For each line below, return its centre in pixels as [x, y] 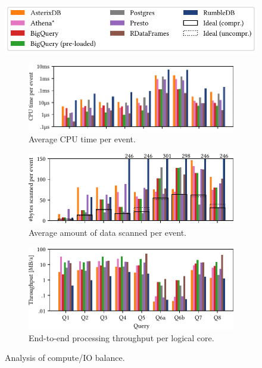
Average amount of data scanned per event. [107, 233]
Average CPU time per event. [82, 138]
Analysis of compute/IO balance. [65, 358]
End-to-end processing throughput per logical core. [121, 337]
